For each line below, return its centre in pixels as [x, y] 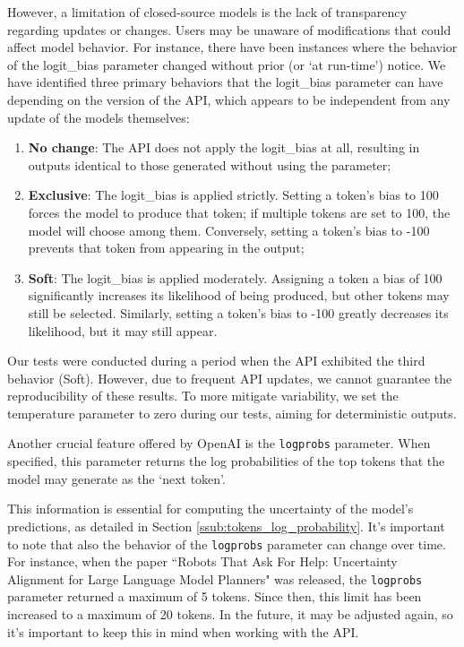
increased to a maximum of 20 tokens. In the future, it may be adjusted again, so [230, 614]
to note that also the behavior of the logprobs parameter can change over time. [227, 543]
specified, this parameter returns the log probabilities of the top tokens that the [226, 461]
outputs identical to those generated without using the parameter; [210, 164]
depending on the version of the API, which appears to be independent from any [229, 99]
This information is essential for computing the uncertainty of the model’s [211, 509]
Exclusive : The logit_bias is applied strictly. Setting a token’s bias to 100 [233, 195]
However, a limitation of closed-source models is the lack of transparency [207, 12]
